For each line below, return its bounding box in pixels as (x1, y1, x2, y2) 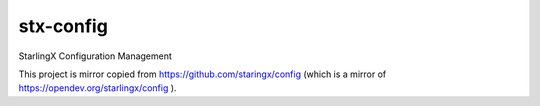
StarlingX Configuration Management (18, 50, 172, 62)
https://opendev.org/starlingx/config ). (18, 82, 177, 94)
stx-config (18, 15, 109, 37)
